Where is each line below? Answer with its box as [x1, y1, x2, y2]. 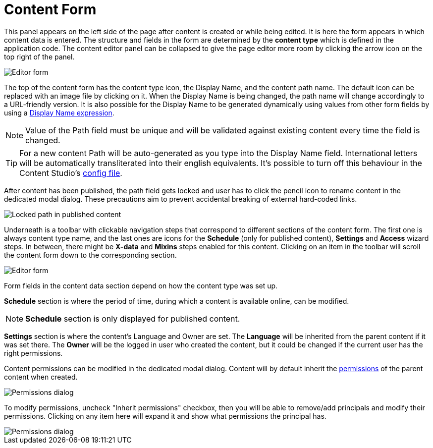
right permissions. [4, 348, 63, 357]
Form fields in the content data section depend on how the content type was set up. [4, 281, 278, 290]
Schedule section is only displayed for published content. [25, 313, 240, 324]
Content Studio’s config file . [19, 168, 122, 178]
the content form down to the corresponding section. [4, 250, 177, 259]
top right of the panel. [4, 52, 75, 61]
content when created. [4, 372, 78, 381]
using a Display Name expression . [4, 108, 114, 117]
